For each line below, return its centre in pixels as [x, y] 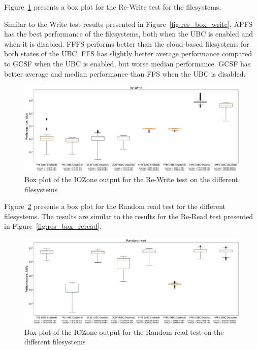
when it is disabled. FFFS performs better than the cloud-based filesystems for [127, 43]
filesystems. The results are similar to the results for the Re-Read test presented [129, 216]
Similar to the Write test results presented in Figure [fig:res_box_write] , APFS [128, 24]
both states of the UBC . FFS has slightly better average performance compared [128, 54]
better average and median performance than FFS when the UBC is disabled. [125, 73]
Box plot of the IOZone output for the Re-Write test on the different [131, 179]
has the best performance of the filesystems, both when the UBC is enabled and [128, 34]
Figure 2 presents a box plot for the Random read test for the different [115, 206]
